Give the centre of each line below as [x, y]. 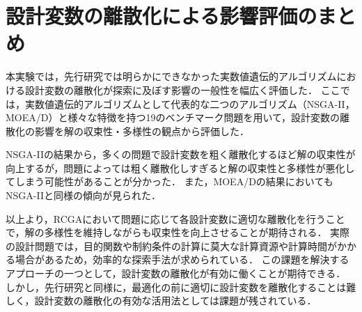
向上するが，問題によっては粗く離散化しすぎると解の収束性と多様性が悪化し [180, 167]
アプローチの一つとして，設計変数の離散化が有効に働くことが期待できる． [176, 273]
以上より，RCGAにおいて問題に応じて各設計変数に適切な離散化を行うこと [175, 218]
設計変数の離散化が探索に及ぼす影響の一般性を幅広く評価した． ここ [182, 89]
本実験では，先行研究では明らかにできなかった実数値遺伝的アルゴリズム [171, 76]
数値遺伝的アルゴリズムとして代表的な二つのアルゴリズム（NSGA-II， [195, 103]
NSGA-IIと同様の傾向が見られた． [83, 195]
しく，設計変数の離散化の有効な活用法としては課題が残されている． [161, 301]
